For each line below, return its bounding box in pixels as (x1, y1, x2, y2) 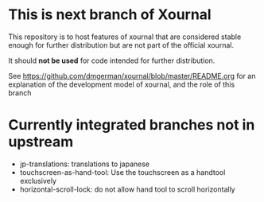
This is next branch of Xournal (8, 6, 212, 24)
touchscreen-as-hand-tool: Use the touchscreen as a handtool (19, 167, 226, 177)
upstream (8, 133, 74, 151)
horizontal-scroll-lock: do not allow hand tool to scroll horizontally (19, 185, 236, 194)
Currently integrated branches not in (8, 116, 255, 134)
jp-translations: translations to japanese (19, 159, 149, 169)
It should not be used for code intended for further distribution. (8, 56, 215, 65)
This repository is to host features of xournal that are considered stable (8, 32, 242, 41)
